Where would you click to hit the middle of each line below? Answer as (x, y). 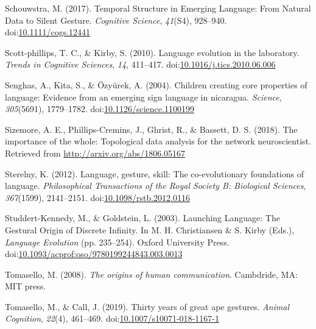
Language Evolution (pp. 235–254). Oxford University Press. (117, 242)
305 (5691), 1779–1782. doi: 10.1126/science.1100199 (100, 109)
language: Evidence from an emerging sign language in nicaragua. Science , (143, 97)
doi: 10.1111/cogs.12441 (48, 32)
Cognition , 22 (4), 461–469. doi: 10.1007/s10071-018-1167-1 (112, 318)
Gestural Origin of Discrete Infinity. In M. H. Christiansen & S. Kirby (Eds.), (150, 229)
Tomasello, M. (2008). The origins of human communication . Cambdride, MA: (151, 274)
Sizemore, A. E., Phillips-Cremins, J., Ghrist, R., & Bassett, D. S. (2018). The (151, 129)
